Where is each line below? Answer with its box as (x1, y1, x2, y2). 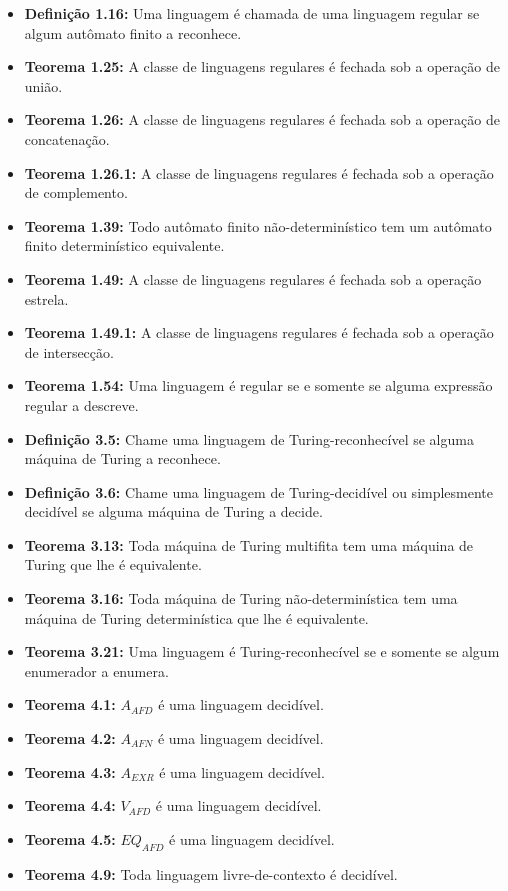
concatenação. (24, 128, 110, 149)
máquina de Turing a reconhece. (24, 448, 221, 469)
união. (24, 75, 63, 96)
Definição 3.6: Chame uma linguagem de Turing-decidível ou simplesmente (24, 481, 494, 502)
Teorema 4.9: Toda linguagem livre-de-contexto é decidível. (24, 863, 398, 884)
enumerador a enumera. (24, 660, 169, 681)
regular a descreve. (24, 394, 139, 415)
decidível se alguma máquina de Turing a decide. (24, 501, 323, 522)
